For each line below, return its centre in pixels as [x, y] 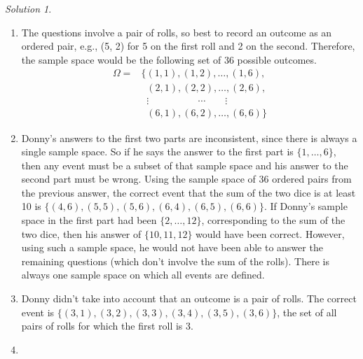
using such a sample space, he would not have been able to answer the [172, 247]
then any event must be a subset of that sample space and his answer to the [185, 165]
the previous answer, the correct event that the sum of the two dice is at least [189, 192]
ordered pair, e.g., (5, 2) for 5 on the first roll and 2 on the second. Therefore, [188, 46]
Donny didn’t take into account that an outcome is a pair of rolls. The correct [189, 298]
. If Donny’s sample [306, 206]
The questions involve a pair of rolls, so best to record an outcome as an [177, 32]
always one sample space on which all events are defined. [143, 275]
